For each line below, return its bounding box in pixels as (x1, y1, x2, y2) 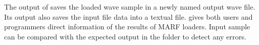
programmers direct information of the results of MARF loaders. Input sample (4, 21, 250, 32)
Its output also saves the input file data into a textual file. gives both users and (4, 11, 253, 22)
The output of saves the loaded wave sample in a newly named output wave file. (4, 2, 255, 12)
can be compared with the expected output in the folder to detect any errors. (4, 31, 247, 41)
